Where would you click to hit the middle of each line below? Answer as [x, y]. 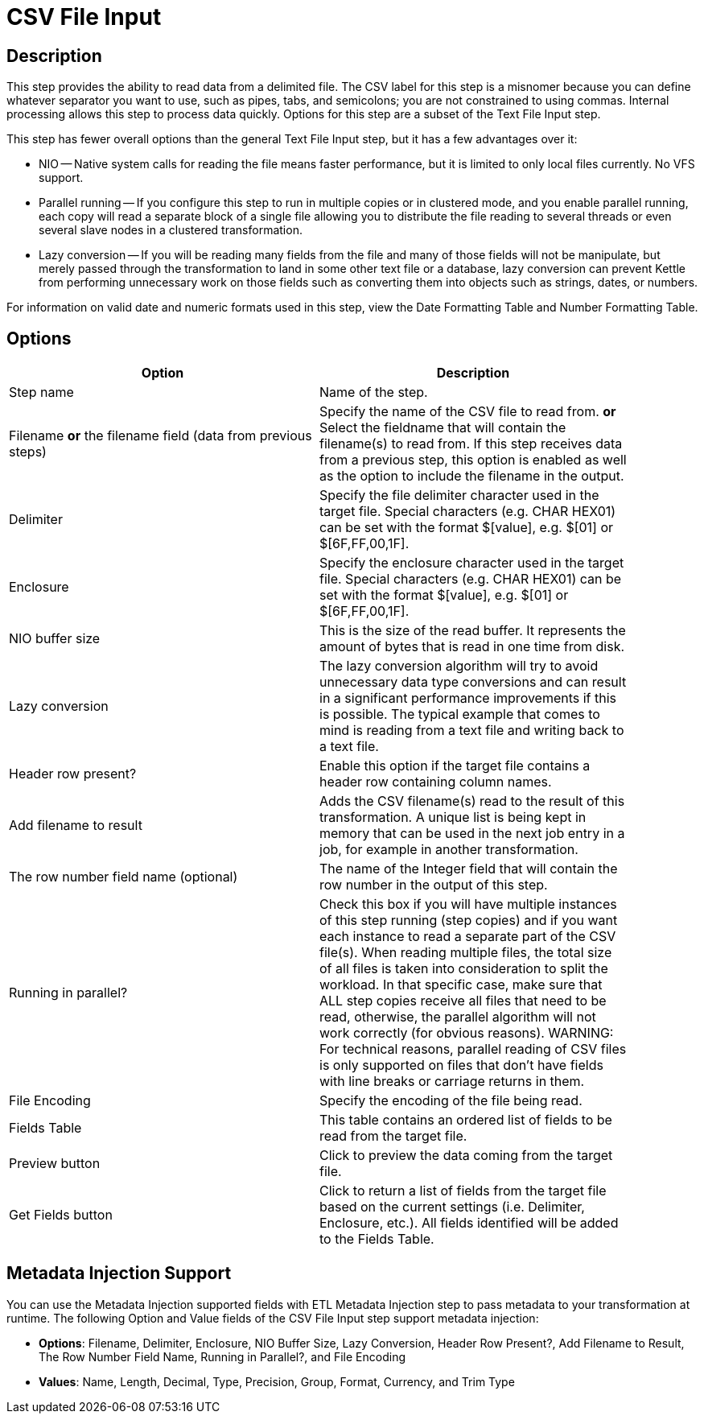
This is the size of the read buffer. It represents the [473, 631]
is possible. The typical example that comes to [460, 714]
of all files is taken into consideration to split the [464, 969]
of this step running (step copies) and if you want [469, 921]
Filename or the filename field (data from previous [161, 436]
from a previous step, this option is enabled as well [473, 460]
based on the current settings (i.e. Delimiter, [452, 1207]
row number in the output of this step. [434, 885]
